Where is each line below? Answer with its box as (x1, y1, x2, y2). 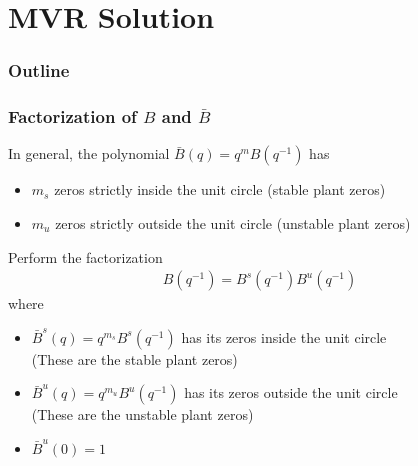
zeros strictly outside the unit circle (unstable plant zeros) (55, 213, 411, 234)
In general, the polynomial (8, 143, 170, 164)
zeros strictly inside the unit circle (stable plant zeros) (54, 179, 386, 200)
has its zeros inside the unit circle (181, 326, 387, 347)
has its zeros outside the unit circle (184, 382, 398, 403)
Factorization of (8, 104, 137, 129)
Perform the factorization (8, 246, 163, 267)
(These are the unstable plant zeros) (31, 404, 254, 425)
